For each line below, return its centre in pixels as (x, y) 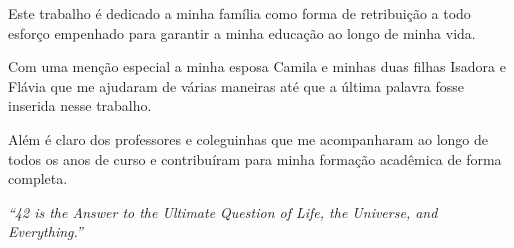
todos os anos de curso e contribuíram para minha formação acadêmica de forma (255, 158)
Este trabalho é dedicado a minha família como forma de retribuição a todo (239, 13)
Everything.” (45, 231)
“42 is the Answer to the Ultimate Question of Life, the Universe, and (223, 211)
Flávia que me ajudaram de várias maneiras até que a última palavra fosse (236, 85)
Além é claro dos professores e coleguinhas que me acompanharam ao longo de (248, 138)
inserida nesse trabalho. (80, 105)
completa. (38, 178)
